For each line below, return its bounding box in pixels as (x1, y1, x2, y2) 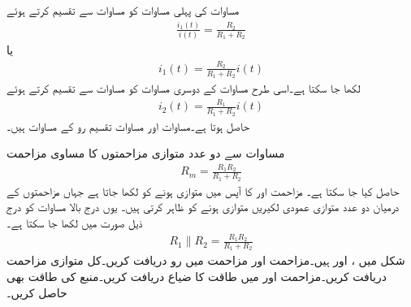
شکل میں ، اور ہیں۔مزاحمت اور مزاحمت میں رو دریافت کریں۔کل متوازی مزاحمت (6, 252, 405, 269)
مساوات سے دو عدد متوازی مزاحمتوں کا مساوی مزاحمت (6, 145, 285, 162)
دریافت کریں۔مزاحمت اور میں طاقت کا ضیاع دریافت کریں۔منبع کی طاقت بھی (6, 268, 387, 285)
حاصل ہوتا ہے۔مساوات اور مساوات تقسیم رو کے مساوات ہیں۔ (6, 117, 250, 134)
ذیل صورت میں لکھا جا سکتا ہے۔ (6, 214, 143, 231)
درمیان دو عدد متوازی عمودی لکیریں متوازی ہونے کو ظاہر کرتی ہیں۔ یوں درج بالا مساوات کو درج (6, 198, 400, 215)
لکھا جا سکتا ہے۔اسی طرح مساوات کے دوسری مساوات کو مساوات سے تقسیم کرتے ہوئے (6, 79, 361, 96)
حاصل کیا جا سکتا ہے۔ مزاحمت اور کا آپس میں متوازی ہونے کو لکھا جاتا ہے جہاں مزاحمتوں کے (6, 182, 400, 199)
